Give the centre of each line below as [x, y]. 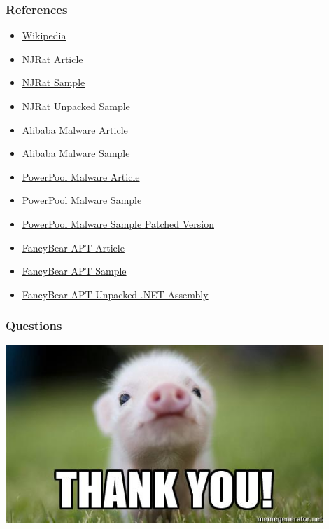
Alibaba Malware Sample [76, 153]
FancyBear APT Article [73, 247]
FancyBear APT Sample [74, 271]
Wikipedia [44, 35]
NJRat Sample [54, 82]
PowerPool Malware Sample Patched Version [118, 223]
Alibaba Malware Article [75, 129]
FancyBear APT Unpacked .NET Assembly [115, 294]
